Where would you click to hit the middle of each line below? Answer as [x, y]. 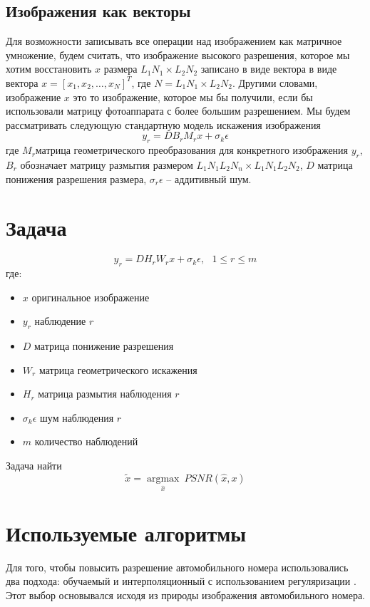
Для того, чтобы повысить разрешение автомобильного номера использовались [177, 567]
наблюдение [60, 321]
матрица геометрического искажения [118, 369]
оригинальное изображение [91, 297]
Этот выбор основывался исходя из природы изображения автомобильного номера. [185, 595]
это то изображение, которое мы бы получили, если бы [193, 97]
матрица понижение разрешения [104, 346]
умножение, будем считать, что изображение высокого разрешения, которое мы [178, 55]
